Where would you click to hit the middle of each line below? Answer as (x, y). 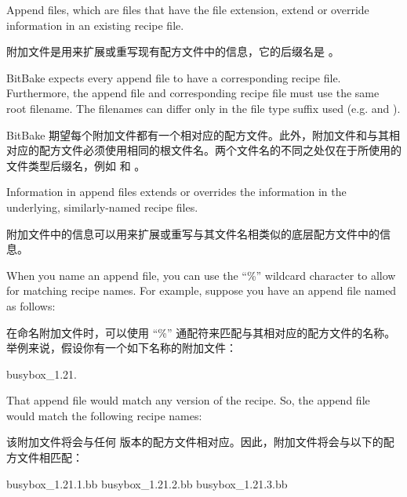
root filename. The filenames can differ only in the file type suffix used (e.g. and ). (203, 108)
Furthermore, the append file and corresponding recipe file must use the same (193, 93)
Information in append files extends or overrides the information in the (176, 192)
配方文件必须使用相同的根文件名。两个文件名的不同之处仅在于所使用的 (220, 150)
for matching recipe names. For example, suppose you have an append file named (202, 290)
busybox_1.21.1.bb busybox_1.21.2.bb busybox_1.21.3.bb (147, 483)
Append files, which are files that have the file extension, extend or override (188, 9)
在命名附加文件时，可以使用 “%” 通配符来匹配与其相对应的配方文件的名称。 (201, 332)
